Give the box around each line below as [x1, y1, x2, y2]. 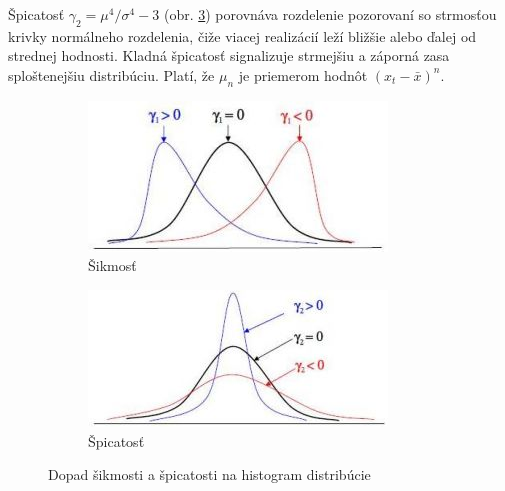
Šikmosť [88, 255, 137, 276]
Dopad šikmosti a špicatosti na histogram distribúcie [48, 464, 371, 485]
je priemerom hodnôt [238, 64, 368, 85]
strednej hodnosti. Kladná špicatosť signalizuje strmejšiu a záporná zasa [8, 45, 450, 66]
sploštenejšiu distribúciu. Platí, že [8, 64, 215, 85]
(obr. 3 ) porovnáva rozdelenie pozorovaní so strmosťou [163, 4, 497, 24]
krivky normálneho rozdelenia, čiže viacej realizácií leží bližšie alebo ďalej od [8, 25, 477, 46]
